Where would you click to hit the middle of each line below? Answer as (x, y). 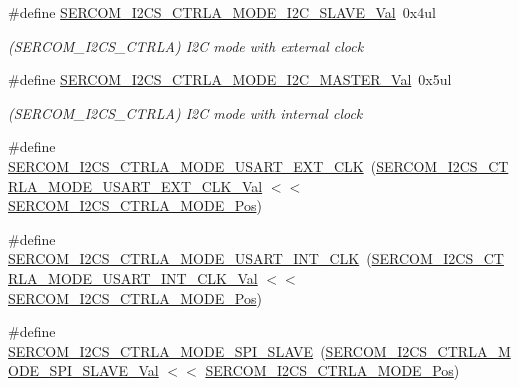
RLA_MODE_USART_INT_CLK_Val (133, 277)
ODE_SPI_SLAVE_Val (83, 370)
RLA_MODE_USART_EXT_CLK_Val (135, 185)
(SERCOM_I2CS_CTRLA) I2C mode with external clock (186, 45)
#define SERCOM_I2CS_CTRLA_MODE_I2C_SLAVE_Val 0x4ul (222, 12)
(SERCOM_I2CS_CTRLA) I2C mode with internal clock (185, 112)
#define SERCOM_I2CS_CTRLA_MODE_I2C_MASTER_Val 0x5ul (230, 79)
